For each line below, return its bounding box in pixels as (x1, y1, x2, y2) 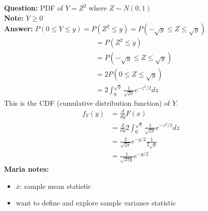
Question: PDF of (4, 3, 63, 13)
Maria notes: (4, 164, 49, 174)
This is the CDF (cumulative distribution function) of (4, 97, 170, 108)
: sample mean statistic (20, 180, 91, 191)
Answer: (4, 23, 33, 34)
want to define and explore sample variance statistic (16, 197, 176, 208)
